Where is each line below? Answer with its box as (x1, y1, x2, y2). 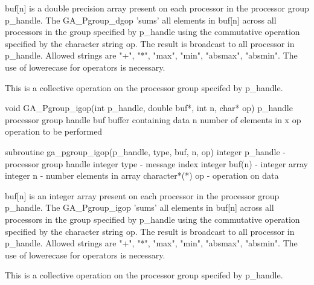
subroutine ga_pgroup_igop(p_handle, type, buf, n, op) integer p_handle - (5, 145, 286, 158)
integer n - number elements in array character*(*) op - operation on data (5, 169, 279, 182)
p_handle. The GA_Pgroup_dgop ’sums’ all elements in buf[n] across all (5, 13, 277, 26)
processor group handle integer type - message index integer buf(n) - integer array (5, 157, 308, 170)
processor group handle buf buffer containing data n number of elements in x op (5, 113, 301, 126)
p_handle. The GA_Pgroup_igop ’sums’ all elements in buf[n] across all (5, 201, 274, 214)
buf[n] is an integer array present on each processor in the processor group (5, 189, 280, 202)
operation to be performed (5, 125, 103, 138)
